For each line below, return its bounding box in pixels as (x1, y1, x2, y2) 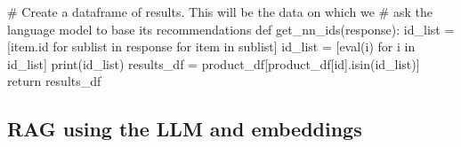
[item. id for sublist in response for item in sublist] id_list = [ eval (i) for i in (7, 37, 416, 56)
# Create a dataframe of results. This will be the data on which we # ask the (7, 3, 433, 20)
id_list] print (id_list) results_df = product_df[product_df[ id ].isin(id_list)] (7, 54, 420, 73)
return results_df (7, 72, 101, 90)
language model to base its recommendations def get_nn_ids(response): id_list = (7, 19, 455, 38)
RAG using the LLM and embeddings (7, 115, 362, 143)
